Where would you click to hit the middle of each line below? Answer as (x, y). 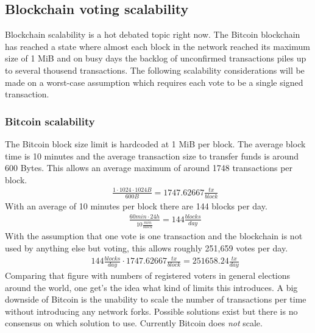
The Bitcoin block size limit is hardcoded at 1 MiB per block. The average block (155, 143)
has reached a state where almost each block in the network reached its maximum (157, 46)
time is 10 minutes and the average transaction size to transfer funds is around (152, 156)
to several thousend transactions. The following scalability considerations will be (155, 70)
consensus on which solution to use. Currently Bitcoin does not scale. (134, 323)
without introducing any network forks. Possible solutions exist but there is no (151, 311)
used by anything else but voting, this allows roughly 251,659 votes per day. (147, 248)
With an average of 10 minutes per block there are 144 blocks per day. (136, 205)
